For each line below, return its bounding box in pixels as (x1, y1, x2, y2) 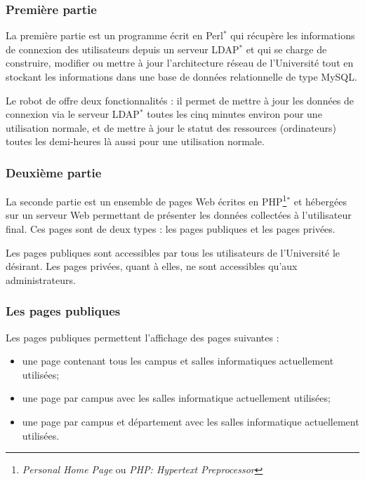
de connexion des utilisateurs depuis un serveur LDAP (6, 41, 239, 56)
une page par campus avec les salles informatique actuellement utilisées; (22, 391, 331, 405)
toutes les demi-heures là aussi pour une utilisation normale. (6, 134, 265, 149)
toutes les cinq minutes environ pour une (147, 107, 322, 121)
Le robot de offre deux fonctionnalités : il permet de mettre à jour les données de (6, 93, 354, 107)
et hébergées (293, 194, 347, 208)
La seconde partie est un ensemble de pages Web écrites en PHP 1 (6, 192, 287, 208)
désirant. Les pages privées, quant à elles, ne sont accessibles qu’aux (6, 259, 298, 273)
